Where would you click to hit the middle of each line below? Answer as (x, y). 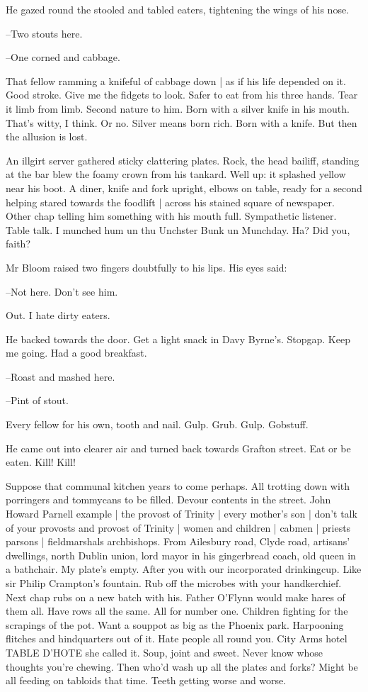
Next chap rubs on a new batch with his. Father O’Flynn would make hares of (176, 597)
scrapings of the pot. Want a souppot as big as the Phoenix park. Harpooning (175, 624)
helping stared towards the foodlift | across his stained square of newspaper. (170, 202)
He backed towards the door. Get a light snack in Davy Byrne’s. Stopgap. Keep (178, 339)
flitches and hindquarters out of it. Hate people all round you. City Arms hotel (177, 638)
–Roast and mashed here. (61, 376)
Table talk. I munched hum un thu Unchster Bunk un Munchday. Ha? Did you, (178, 229)
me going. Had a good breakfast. (76, 353)
